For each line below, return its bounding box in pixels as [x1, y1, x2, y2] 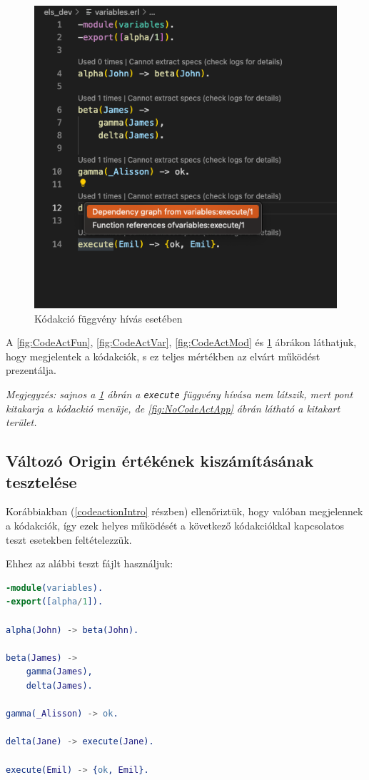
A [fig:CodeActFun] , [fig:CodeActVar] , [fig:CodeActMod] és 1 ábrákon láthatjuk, [6, 335, 357, 350]
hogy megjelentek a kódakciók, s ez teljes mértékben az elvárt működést [6, 348, 320, 363]
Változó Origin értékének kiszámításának [6, 450, 314, 472]
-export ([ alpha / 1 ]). [6, 597, 103, 607]
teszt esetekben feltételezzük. [6, 532, 132, 547]
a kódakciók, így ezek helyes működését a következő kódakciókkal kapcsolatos [6, 518, 344, 532]
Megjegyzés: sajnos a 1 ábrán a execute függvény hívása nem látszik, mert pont [6, 386, 353, 401]
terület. [6, 415, 37, 430]
